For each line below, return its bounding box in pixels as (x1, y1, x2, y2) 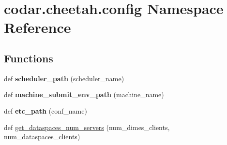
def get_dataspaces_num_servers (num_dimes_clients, (4, 122, 170, 132)
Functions (4, 50, 53, 65)
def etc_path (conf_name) (4, 105, 87, 116)
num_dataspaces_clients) (4, 131, 80, 142)
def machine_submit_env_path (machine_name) (4, 89, 164, 100)
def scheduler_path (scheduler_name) (4, 73, 124, 83)
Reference (4, 17, 71, 37)
